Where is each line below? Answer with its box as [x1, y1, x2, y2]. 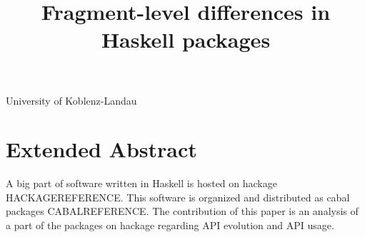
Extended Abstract [6, 135, 197, 164]
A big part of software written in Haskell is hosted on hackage [6, 176, 277, 191]
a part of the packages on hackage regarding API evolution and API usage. [6, 218, 334, 233]
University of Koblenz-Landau [6, 93, 137, 107]
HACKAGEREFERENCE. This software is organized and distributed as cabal [6, 189, 350, 204]
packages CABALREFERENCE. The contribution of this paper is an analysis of [6, 204, 359, 218]
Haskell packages [101, 25, 271, 54]
